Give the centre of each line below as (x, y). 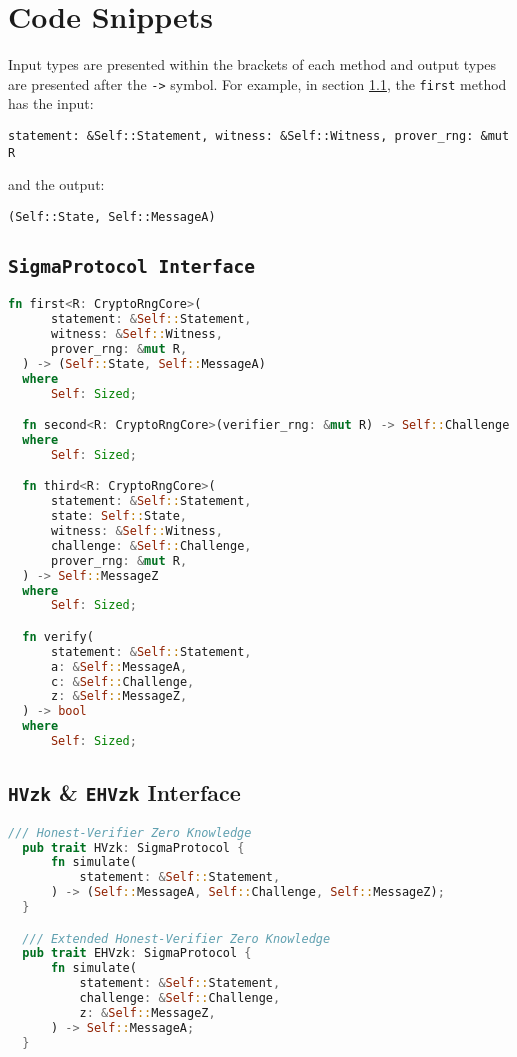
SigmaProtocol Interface (132, 266)
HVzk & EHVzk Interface (124, 792)
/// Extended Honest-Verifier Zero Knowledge (176, 938)
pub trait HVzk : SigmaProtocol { (133, 847)
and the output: (56, 184)
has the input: (51, 103)
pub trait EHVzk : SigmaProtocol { (137, 953)
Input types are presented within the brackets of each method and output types (252, 64)
